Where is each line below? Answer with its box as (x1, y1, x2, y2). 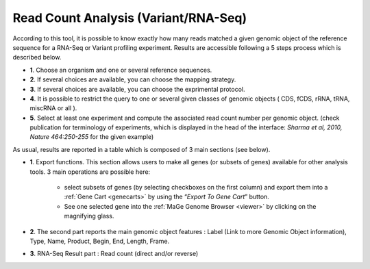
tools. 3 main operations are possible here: (29, 168, 151, 176)
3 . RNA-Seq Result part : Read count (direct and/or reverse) (29, 250, 199, 258)
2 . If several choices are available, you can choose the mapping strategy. (29, 75, 236, 84)
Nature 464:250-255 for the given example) (29, 133, 154, 141)
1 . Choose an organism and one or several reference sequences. (29, 66, 212, 74)
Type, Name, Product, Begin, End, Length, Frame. (29, 237, 170, 245)
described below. (12, 53, 62, 62)
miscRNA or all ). (29, 104, 77, 112)
